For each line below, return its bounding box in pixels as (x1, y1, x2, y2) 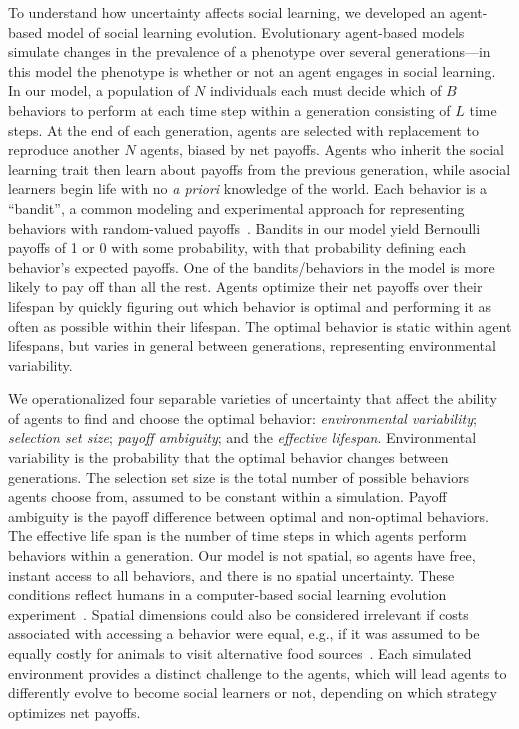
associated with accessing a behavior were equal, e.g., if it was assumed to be (8, 623, 480, 644)
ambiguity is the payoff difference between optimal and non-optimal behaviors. (8, 505, 489, 526)
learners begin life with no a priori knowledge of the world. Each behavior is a (8, 178, 488, 199)
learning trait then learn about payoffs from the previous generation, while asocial (8, 158, 511, 179)
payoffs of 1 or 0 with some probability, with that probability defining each (8, 237, 467, 258)
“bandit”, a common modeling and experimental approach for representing (8, 197, 465, 218)
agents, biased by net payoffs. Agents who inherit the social (140, 139, 504, 160)
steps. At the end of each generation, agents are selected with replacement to (8, 119, 479, 140)
